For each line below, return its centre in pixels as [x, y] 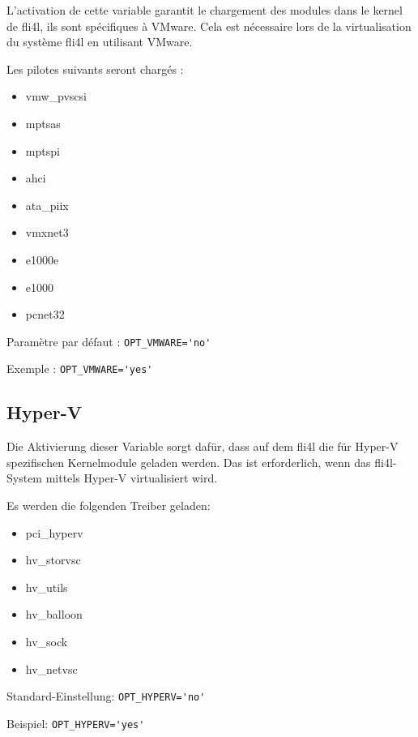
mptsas [43, 123]
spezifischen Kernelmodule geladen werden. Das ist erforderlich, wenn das [189, 462]
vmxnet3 [47, 232]
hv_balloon [54, 614]
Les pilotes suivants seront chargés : [95, 69]
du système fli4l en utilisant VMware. [100, 42]
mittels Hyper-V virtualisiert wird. [132, 478]
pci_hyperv [54, 532]
